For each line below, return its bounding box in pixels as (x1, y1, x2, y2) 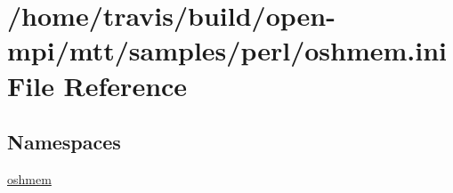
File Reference (7, 67, 188, 103)
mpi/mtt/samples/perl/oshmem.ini (7, 32, 448, 68)
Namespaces (7, 128, 121, 156)
